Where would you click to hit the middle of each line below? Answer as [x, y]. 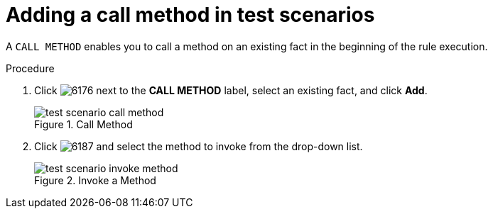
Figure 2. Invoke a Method [95, 180]
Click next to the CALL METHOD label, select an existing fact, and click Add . [231, 90]
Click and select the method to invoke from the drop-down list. [199, 146]
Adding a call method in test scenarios [190, 15]
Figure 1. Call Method [83, 124]
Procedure [30, 68]
